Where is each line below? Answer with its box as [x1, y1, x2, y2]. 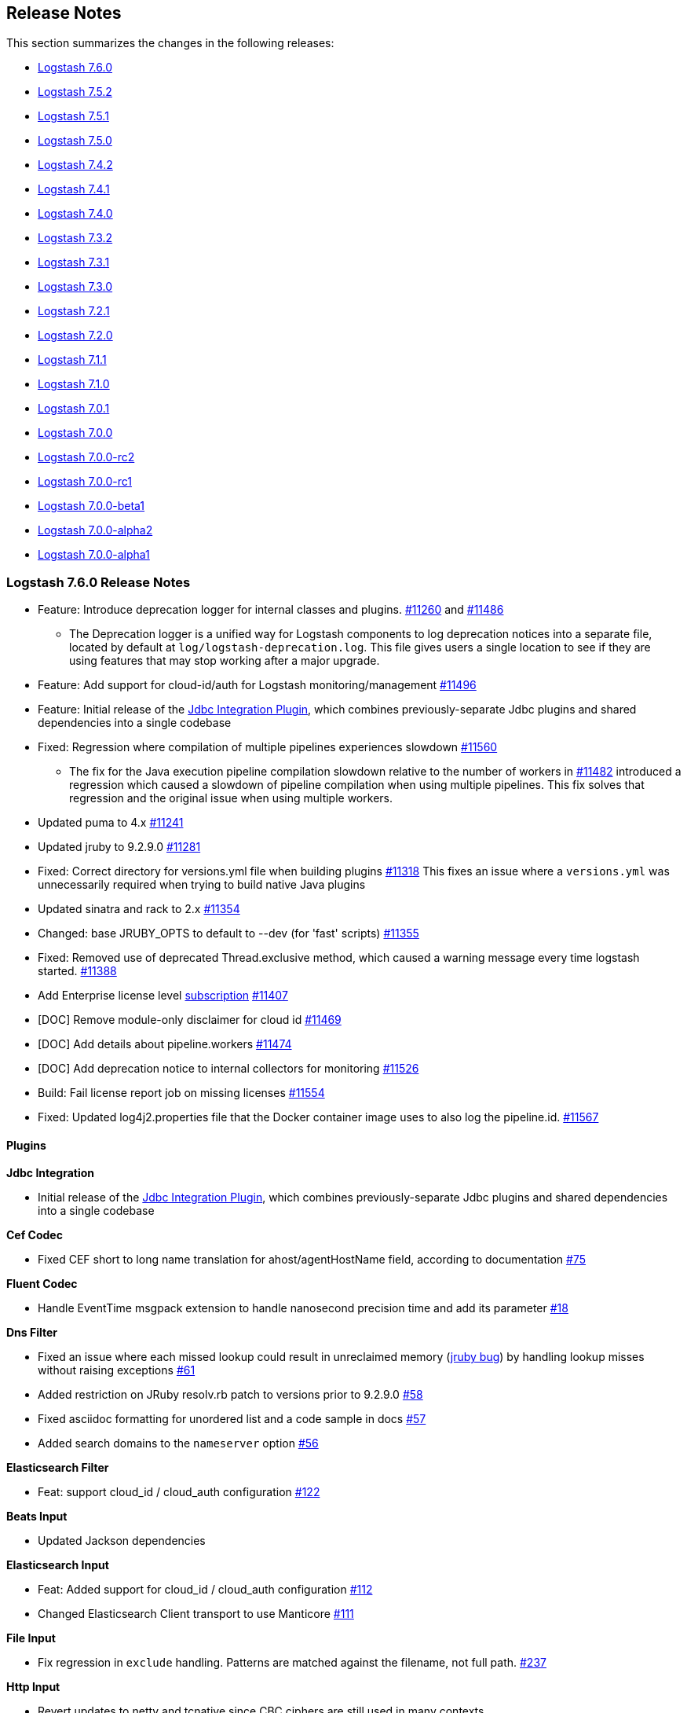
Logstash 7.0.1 [38, 402, 110, 416]
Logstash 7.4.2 [38, 158, 113, 172]
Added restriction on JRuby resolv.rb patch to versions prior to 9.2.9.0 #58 [38, 1388, 423, 1402]
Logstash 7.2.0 [38, 328, 113, 343]
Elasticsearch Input [6, 1558, 109, 1572]
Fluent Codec [6, 1277, 78, 1291]
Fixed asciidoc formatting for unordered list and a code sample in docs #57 [38, 1412, 426, 1426]
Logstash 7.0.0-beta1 [38, 499, 145, 513]
